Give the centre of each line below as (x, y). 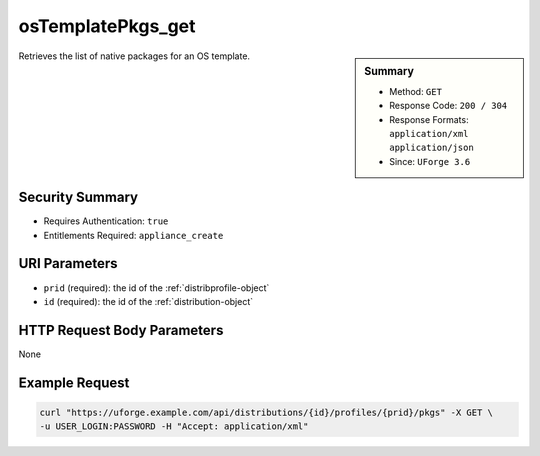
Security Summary (78, 197)
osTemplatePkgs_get (107, 26)
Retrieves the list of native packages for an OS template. (134, 56)
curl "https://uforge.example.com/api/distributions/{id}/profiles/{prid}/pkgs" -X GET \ (266, 412)
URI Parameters (68, 263)
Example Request (74, 382)
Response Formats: (429, 119)
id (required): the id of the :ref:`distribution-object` (148, 301)
